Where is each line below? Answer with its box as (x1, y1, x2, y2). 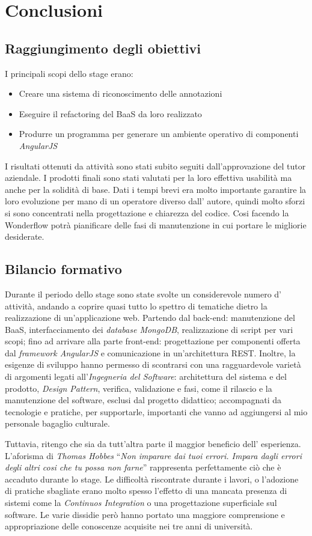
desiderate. (5, 230, 44, 243)
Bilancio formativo (5, 260, 122, 278)
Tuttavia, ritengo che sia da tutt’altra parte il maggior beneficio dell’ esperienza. (5, 437, 301, 450)
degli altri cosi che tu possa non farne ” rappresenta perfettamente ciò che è (5, 461, 281, 474)
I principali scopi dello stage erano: (5, 67, 133, 79)
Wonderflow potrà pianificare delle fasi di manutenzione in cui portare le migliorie (5, 218, 307, 231)
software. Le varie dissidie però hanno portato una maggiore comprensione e (5, 508, 285, 520)
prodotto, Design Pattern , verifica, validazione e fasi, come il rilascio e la (5, 382, 272, 394)
